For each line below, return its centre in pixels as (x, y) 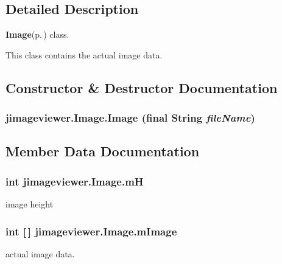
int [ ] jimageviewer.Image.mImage (91, 231)
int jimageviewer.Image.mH (75, 181)
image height (30, 204)
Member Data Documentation (103, 151)
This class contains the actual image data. (84, 54)
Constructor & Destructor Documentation (142, 87)
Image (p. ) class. (37, 34)
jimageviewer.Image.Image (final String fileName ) (130, 118)
